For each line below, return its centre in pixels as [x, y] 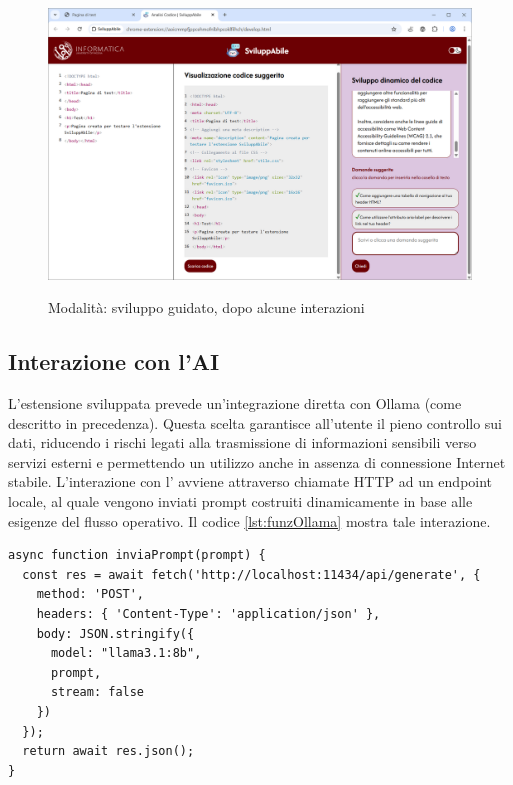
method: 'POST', [90, 594]
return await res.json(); [108, 751]
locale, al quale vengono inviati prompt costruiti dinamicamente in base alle [240, 500]
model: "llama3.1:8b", [126, 653]
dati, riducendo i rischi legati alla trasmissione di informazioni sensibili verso [242, 442]
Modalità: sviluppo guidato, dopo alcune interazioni [206, 307]
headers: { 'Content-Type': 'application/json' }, [208, 613]
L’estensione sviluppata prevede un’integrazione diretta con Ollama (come [235, 403]
